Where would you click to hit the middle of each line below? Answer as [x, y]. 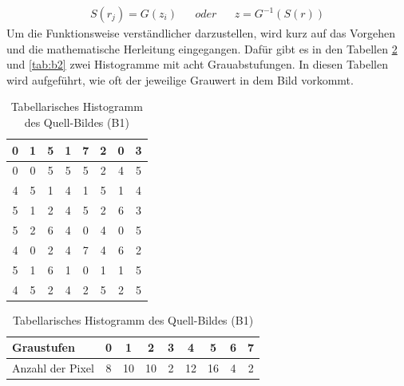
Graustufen [44, 347]
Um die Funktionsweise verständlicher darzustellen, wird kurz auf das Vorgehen [201, 33]
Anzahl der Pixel [53, 368]
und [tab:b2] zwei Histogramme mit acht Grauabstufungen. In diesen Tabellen [198, 64]
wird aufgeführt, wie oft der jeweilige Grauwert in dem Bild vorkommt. [180, 79]
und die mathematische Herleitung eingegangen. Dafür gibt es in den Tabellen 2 [202, 48]
